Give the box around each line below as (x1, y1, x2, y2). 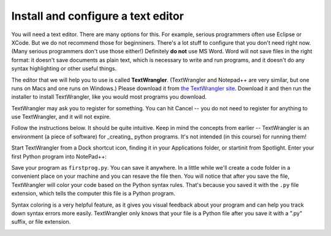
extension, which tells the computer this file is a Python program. (11, 190, 176, 197)
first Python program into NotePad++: (11, 153, 107, 160)
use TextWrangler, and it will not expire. (11, 113, 112, 121)
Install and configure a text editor (11, 9, 184, 23)
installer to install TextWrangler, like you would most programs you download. (11, 93, 207, 101)
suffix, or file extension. (11, 218, 71, 226)
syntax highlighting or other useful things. (11, 65, 116, 72)
